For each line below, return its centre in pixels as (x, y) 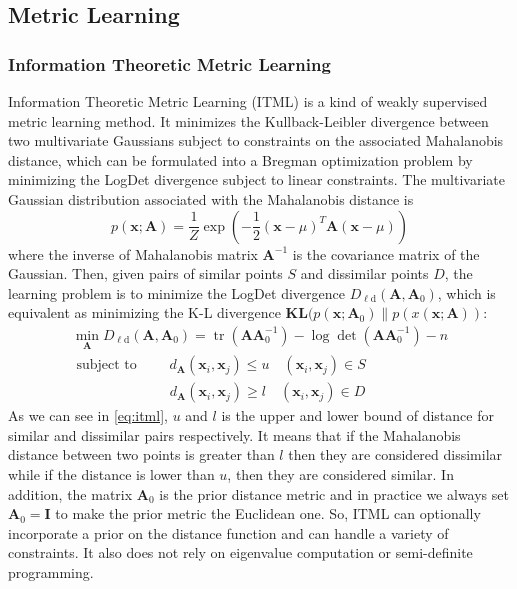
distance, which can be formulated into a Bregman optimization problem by (240, 159)
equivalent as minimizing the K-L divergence (144, 312)
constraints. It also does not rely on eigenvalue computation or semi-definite (240, 552)
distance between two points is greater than (141, 454)
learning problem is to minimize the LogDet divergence (176, 292)
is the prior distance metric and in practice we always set (334, 493)
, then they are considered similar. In (340, 474)
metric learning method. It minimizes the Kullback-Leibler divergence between (248, 120)
